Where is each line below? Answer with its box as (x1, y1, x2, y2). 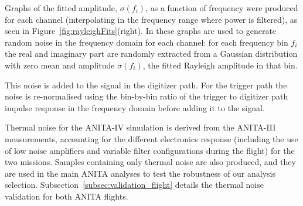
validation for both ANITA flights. (5, 190, 128, 202)
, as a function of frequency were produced (145, 2, 298, 13)
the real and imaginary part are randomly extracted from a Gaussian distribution (5, 47, 298, 60)
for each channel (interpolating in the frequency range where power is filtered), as (5, 13, 298, 25)
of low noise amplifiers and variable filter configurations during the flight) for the (5, 144, 295, 156)
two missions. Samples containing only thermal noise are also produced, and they (5, 156, 296, 168)
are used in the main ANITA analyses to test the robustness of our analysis (5, 167, 275, 179)
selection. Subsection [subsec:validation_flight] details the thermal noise (5, 178, 264, 191)
